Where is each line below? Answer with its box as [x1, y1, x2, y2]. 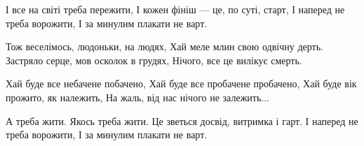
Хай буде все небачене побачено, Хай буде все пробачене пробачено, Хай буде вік [6, 76, 357, 91]
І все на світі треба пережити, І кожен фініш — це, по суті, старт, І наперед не [6, 2, 345, 16]
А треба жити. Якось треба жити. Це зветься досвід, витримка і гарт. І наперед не [6, 113, 358, 128]
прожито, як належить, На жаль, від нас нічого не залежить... [6, 89, 269, 104]
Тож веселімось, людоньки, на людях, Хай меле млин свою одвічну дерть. [6, 39, 323, 54]
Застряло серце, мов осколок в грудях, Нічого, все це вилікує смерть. [6, 52, 302, 67]
